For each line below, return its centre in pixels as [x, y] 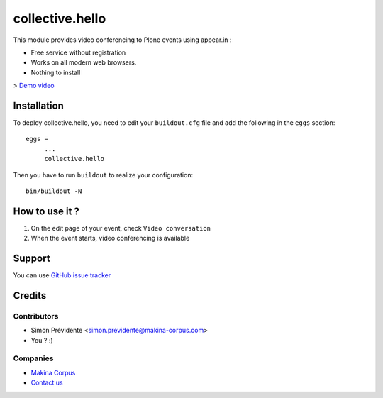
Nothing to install [56, 72]
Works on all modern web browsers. [84, 62]
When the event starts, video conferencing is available [110, 238]
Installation [38, 105]
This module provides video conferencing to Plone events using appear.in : [122, 40]
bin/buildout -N [54, 191]
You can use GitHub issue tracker [62, 275]
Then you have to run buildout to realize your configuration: [103, 175]
